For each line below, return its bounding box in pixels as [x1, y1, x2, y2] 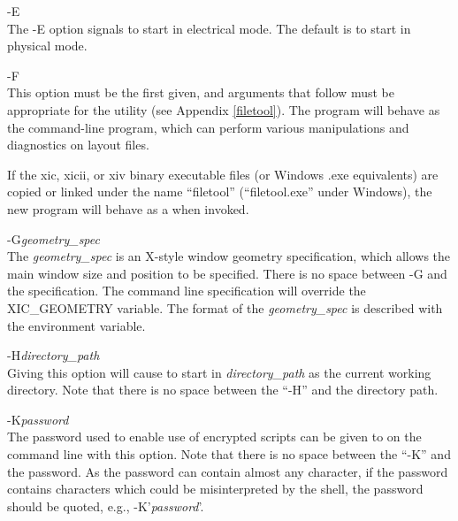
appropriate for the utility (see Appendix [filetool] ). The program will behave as [7, 100, 440, 119]
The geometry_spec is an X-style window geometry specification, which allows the [7, 247, 451, 265]
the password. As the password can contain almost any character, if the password [7, 462, 448, 480]
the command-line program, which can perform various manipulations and [7, 118, 409, 136]
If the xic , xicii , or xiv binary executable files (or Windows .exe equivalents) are [7, 165, 439, 183]
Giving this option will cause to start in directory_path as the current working [7, 363, 431, 381]
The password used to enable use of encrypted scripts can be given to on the [7, 427, 422, 446]
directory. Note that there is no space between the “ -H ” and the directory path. [7, 380, 439, 399]
